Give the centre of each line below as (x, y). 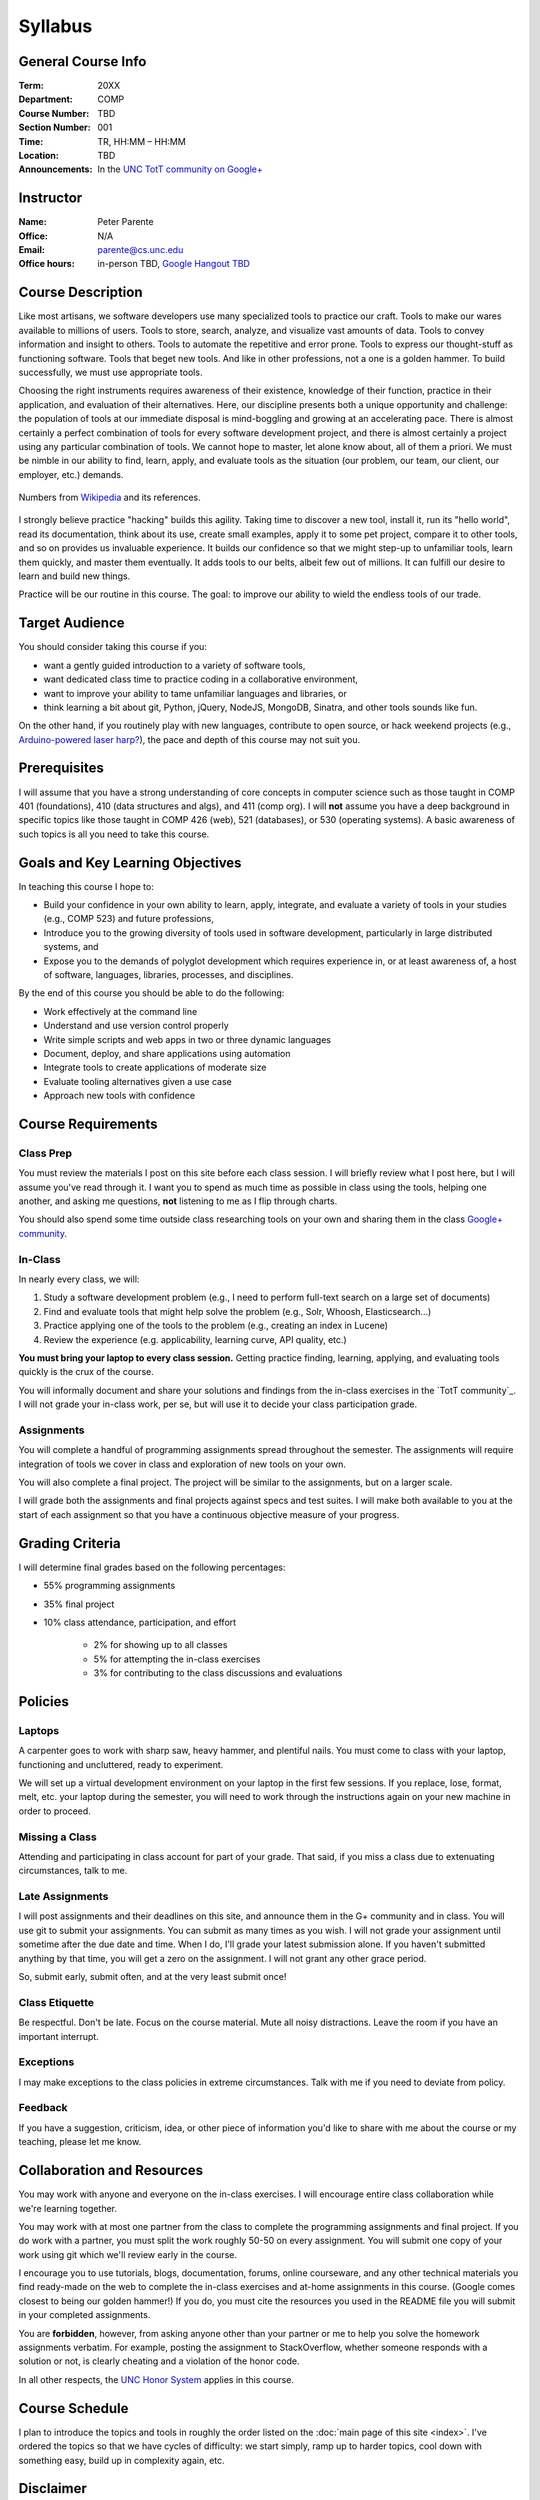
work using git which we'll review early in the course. (127, 2254)
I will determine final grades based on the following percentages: (152, 1567)
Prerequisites (61, 768)
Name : (32, 222)
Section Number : (54, 127)
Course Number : (54, 113)
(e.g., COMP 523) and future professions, (129, 919)
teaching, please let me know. (80, 2142)
